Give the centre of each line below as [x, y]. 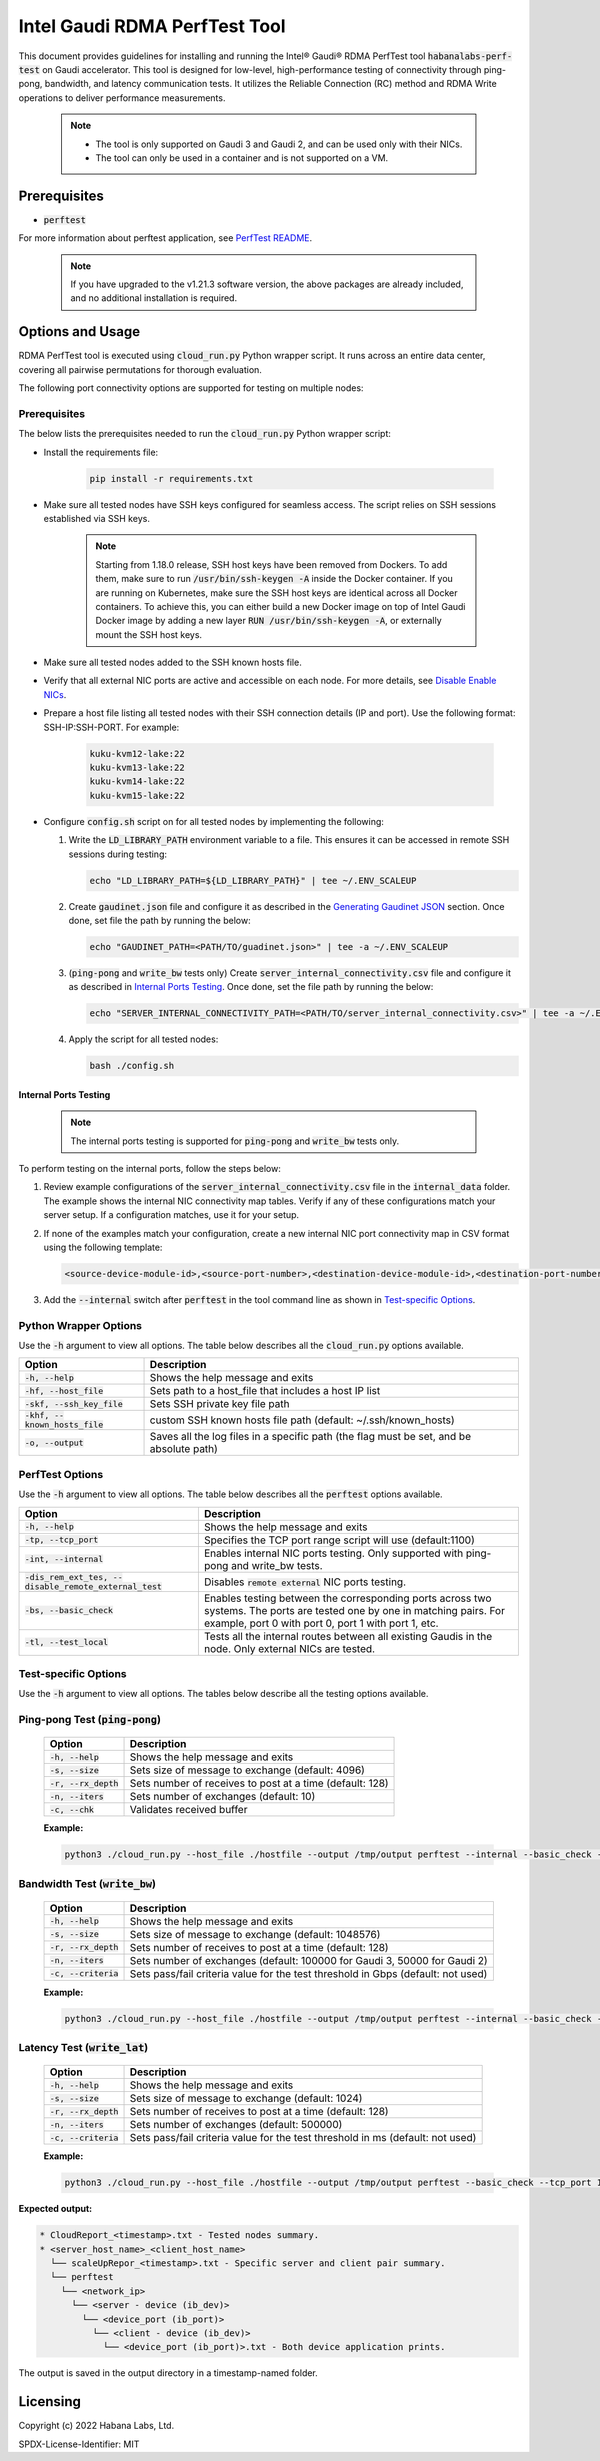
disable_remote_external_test [93, 1586]
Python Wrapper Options [80, 1325]
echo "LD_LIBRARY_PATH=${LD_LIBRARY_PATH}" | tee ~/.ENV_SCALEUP [253, 880]
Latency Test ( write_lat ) [83, 2048]
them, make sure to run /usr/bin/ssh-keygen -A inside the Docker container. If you [274, 579]
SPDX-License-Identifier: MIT [79, 2444]
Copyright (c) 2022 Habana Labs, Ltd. [96, 2426]
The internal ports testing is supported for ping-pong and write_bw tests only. [235, 1141]
